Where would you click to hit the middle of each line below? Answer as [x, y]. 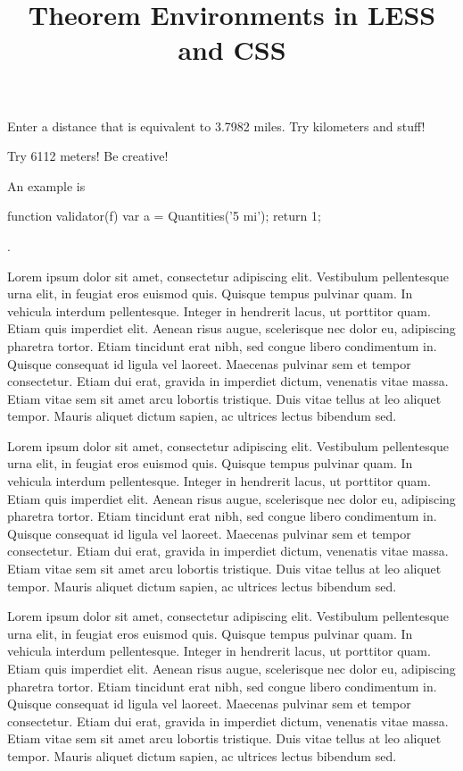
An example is [46, 185]
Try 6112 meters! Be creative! [88, 156]
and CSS [232, 50]
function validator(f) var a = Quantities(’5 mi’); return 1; [164, 216]
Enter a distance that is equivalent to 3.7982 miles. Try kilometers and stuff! [216, 126]
